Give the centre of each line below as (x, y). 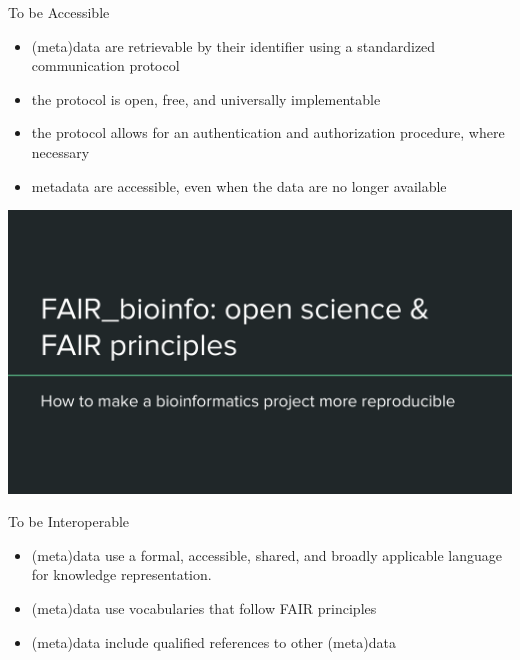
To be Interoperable (69, 521)
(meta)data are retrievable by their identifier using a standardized (233, 45)
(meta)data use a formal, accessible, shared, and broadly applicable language (267, 554)
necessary (60, 151)
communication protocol (105, 65)
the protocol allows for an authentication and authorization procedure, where (268, 132)
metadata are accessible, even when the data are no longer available (239, 185)
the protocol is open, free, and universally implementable (206, 98)
